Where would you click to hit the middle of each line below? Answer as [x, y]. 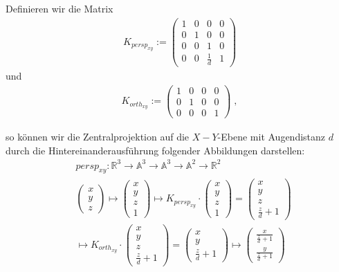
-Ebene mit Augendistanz [272, 136]
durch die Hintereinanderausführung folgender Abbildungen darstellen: [155, 150]
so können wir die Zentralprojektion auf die [98, 136]
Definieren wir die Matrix [59, 8]
